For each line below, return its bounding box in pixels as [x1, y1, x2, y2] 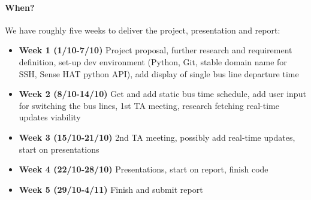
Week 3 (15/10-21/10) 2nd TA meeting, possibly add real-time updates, [19, 131, 295, 143]
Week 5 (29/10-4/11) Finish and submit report [19, 183, 203, 195]
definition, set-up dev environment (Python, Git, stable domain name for [19, 55, 287, 68]
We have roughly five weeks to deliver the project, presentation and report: [5, 23, 280, 36]
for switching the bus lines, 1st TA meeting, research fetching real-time [19, 99, 279, 111]
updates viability [19, 111, 81, 123]
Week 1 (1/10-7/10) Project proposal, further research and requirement [19, 44, 292, 56]
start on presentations [19, 143, 99, 155]
